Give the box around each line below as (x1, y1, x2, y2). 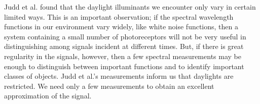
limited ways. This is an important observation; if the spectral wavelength (4, 11, 234, 22)
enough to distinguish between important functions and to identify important (4, 61, 244, 71)
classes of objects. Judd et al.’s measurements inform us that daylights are (4, 71, 234, 81)
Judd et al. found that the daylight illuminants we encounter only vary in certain (4, 2, 256, 12)
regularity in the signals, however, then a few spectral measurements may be (4, 50, 241, 61)
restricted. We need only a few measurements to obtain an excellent (4, 80, 214, 91)
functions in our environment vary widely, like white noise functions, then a (4, 21, 238, 32)
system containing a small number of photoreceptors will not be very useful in (4, 31, 246, 41)
